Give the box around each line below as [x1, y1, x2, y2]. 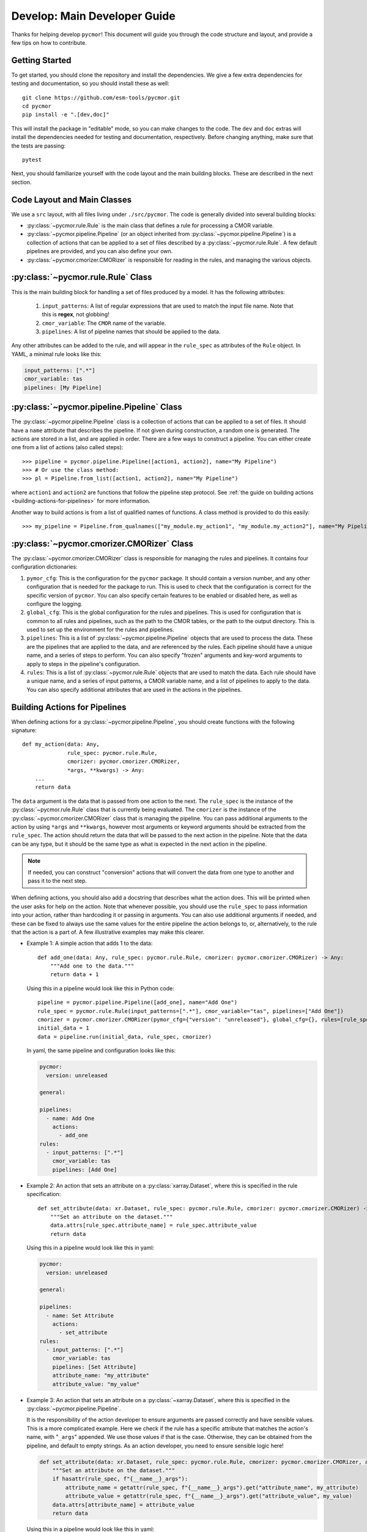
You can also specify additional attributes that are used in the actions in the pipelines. [26, 686, 242, 693]
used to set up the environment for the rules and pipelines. [26, 626, 174, 634]
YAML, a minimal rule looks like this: [11, 350, 102, 358]
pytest [22, 156, 42, 163]
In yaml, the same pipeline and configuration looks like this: [26, 1047, 176, 1054]
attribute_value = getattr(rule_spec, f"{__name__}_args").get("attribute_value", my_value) [65, 1493, 353, 1500]
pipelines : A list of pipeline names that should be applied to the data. [42, 328, 221, 335]
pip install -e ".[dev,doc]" [22, 111, 109, 118]
